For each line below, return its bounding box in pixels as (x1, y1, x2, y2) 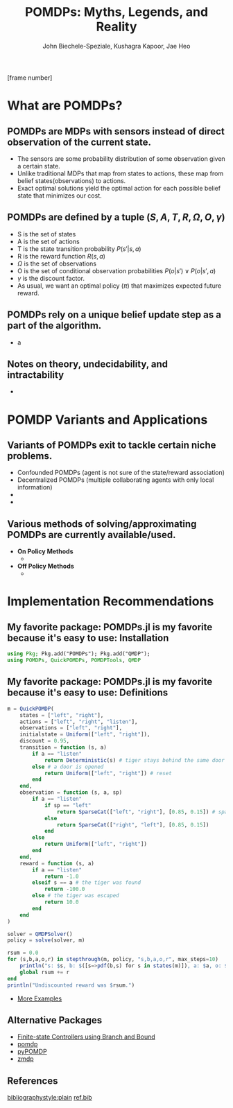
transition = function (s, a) (19, 744, 107, 751)
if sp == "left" (44, 802, 92, 808)
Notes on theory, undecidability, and (7, 358, 169, 370)
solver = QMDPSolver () (7, 930, 73, 937)
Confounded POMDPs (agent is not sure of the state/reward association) (17, 469, 225, 477)
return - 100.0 (44, 885, 85, 893)
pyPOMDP (17, 1048, 47, 1056)
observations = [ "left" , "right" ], (19, 725, 123, 732)
